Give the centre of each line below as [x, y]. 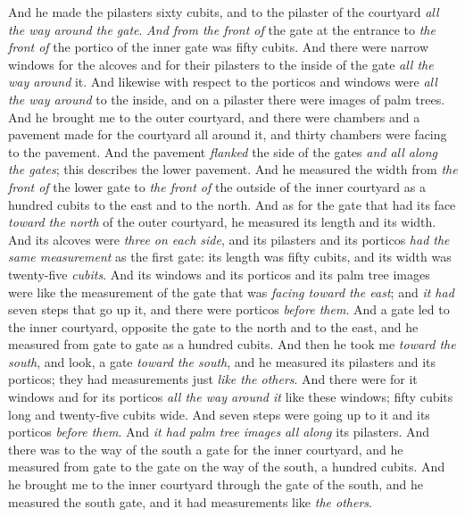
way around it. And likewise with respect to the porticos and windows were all [223, 82]
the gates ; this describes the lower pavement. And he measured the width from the [233, 169]
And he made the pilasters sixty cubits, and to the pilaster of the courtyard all [224, 12]
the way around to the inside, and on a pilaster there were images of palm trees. [227, 99]
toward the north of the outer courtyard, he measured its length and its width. [222, 222]
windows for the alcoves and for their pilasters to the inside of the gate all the [221, 64]
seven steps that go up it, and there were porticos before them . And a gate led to [229, 309]
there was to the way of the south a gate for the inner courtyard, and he [206, 449]
